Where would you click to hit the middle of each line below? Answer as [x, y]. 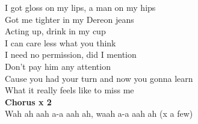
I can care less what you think [60, 42]
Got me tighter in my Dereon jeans [70, 19]
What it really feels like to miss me [70, 90]
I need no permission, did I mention [71, 54]
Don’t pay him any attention [58, 66]
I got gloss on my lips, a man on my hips [80, 7]
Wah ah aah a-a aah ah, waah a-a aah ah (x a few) [99, 113]
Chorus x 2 [28, 101]
